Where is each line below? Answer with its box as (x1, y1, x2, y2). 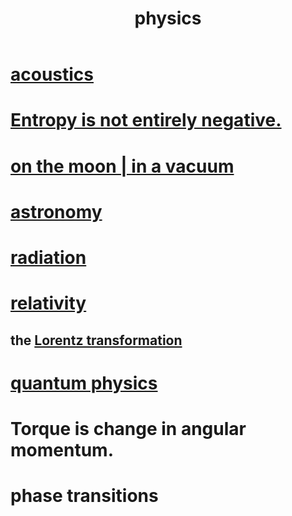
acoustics (10, 63, 95, 86)
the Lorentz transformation (10, 332, 183, 349)
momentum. (10, 438, 114, 461)
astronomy (10, 200, 103, 223)
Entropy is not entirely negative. (10, 109, 282, 132)
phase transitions (10, 485, 159, 507)
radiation (10, 246, 87, 269)
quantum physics (10, 372, 158, 394)
